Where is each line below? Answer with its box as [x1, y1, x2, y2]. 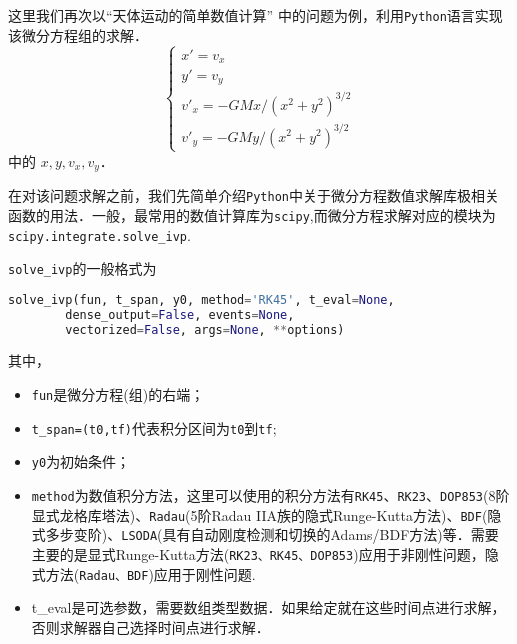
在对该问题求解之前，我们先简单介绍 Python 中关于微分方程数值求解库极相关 [8, 185, 499, 206]
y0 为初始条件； [31, 451, 131, 472]
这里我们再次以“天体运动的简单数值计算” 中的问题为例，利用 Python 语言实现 [8, 5, 503, 25]
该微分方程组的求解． [8, 24, 148, 45]
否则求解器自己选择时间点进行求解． [31, 616, 270, 637]
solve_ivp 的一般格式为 [8, 258, 157, 279]
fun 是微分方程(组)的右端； [31, 384, 205, 405]
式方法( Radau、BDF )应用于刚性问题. [31, 563, 256, 584]
